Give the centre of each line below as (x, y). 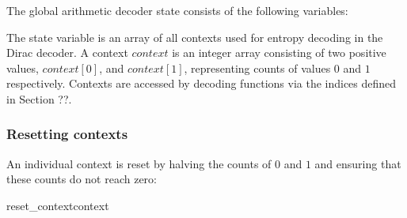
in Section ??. (39, 98)
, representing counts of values (257, 68)
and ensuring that (358, 163)
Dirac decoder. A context (67, 53)
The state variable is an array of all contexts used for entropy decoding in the (195, 37)
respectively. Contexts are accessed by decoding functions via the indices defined (202, 83)
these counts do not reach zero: (82, 179)
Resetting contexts (67, 134)
